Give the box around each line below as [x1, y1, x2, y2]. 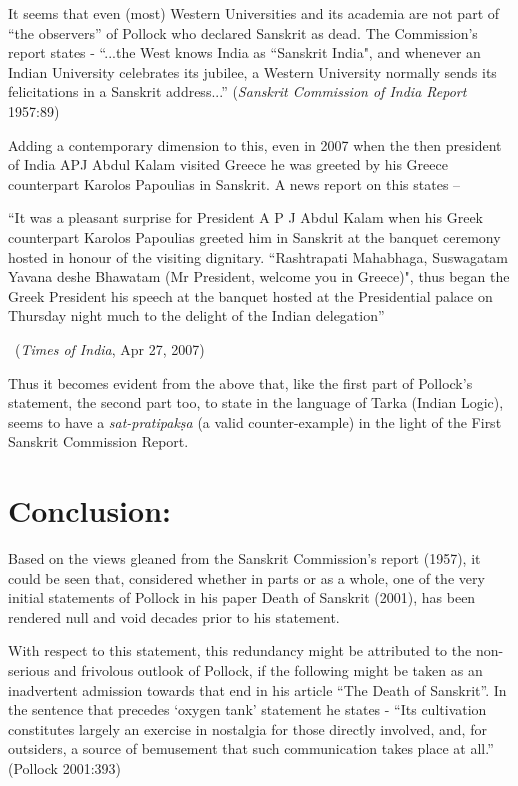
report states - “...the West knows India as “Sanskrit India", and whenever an [8, 42, 481, 63]
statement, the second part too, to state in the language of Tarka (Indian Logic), [8, 392, 504, 413]
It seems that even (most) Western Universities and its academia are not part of [8, 3, 500, 23]
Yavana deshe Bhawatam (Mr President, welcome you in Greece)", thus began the [8, 266, 510, 287]
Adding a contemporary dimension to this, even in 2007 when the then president [8, 134, 502, 155]
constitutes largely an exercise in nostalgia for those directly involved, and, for [8, 718, 487, 739]
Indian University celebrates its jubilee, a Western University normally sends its [8, 61, 497, 82]
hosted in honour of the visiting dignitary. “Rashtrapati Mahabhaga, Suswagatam [8, 246, 509, 267]
